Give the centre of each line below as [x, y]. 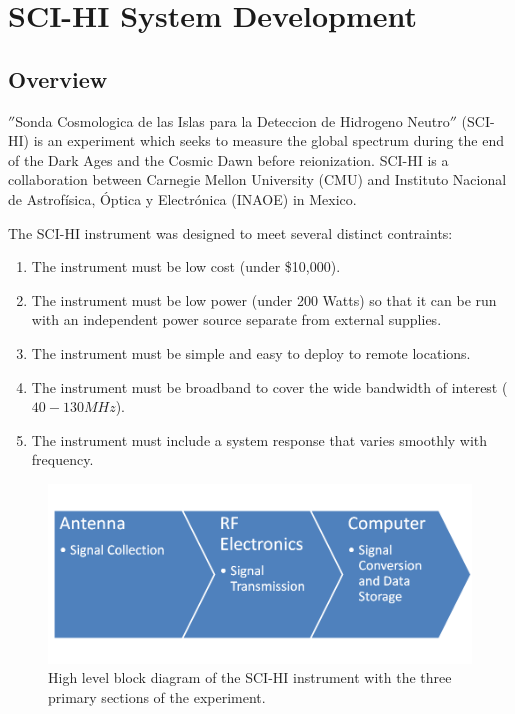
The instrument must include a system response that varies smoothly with [259, 439]
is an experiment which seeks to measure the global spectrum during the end [268, 140]
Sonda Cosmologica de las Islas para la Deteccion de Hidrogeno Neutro [232, 120]
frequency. [62, 459]
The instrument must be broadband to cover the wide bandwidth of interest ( [269, 386]
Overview [58, 78]
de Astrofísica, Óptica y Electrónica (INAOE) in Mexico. [182, 198]
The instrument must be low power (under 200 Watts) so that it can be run [264, 299]
